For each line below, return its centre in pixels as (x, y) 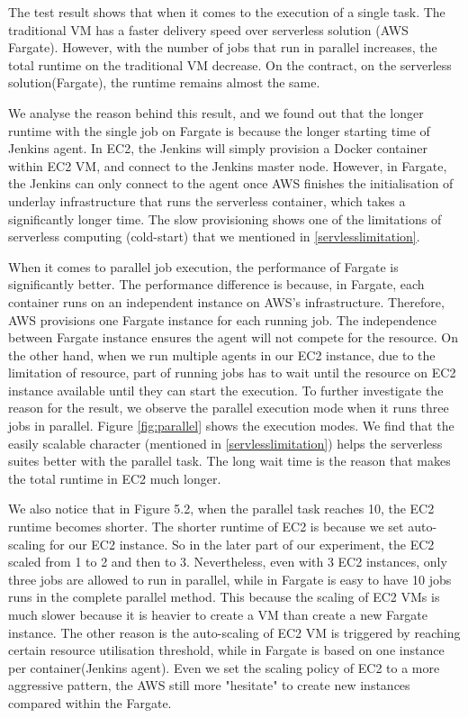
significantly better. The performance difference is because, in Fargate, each (216, 284)
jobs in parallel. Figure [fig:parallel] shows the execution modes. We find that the (231, 426)
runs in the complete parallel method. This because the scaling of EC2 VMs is (224, 597)
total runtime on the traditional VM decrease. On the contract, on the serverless (230, 64)
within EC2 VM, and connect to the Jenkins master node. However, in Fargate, (228, 165)
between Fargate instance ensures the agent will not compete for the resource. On (233, 337)
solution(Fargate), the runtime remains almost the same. (164, 82)
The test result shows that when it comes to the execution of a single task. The (227, 12)
